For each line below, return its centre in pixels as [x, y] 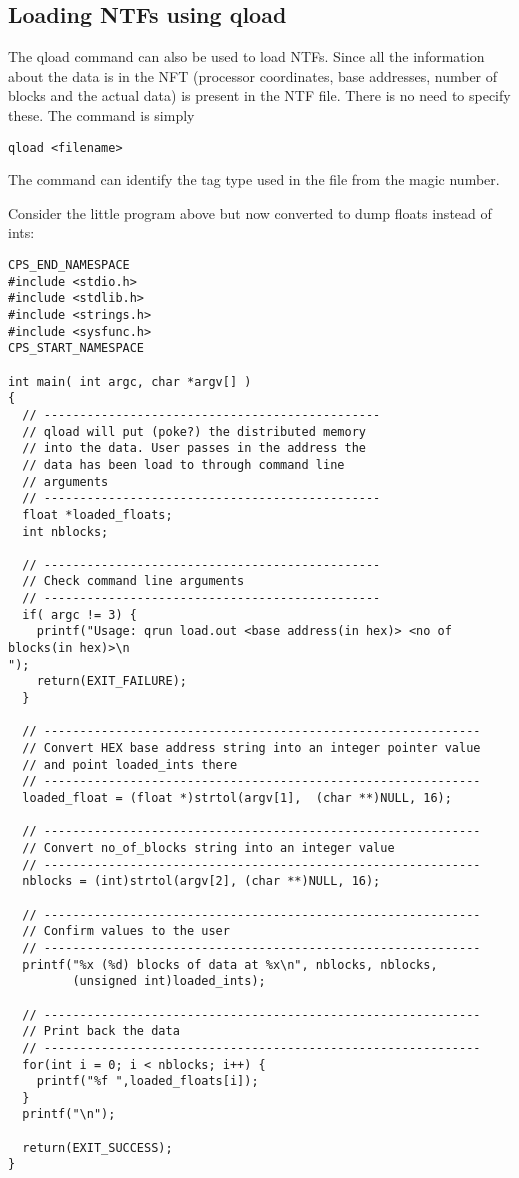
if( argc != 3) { [79, 614]
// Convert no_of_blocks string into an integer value [208, 847]
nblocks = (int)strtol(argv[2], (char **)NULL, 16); [201, 881]
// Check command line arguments [133, 581]
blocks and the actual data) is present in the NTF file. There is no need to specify [259, 95]
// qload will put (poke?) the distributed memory [194, 431]
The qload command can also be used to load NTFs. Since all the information [246, 56]
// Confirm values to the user [126, 931]
